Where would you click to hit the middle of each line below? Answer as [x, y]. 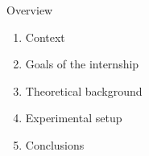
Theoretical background [84, 90]
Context [45, 37]
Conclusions [55, 144]
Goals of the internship [82, 64]
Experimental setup [74, 118]
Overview [30, 10]
